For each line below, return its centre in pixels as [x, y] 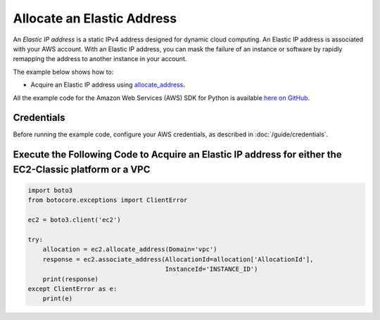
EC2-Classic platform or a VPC [82, 169]
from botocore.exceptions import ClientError [108, 200]
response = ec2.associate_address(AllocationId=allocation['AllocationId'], [178, 259]
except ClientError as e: [72, 289]
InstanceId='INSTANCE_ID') [211, 269]
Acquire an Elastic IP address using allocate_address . [108, 85]
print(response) [70, 279]
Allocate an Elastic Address [95, 18]
